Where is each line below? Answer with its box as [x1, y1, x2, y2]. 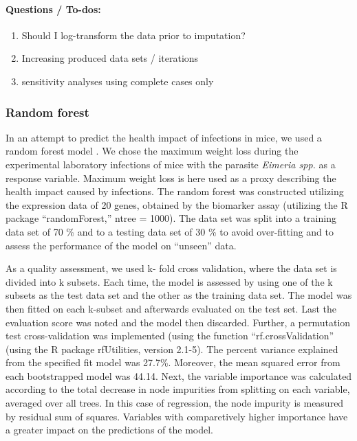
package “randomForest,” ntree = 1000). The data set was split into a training [6, 211, 336, 225]
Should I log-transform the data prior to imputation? [21, 27, 246, 42]
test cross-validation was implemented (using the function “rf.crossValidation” [6, 328, 334, 343]
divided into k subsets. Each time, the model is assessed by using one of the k [6, 274, 333, 289]
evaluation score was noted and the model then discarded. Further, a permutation [6, 315, 351, 329]
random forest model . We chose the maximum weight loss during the [6, 144, 299, 158]
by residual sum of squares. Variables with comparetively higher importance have [6, 409, 348, 423]
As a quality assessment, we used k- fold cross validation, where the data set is [6, 261, 337, 275]
